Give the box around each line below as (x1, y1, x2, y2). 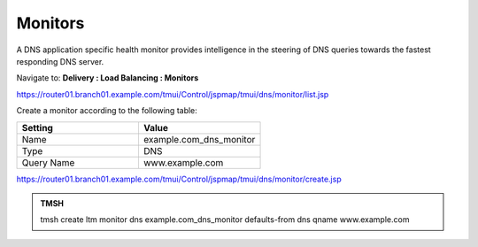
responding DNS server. (16, 56, 104, 66)
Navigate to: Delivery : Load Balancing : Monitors (16, 73, 199, 83)
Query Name (21, 156, 75, 168)
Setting (21, 121, 53, 134)
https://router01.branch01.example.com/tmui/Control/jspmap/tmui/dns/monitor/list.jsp (16, 89, 329, 99)
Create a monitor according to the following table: (16, 105, 198, 116)
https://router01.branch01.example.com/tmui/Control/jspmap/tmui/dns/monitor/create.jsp (16, 174, 342, 184)
